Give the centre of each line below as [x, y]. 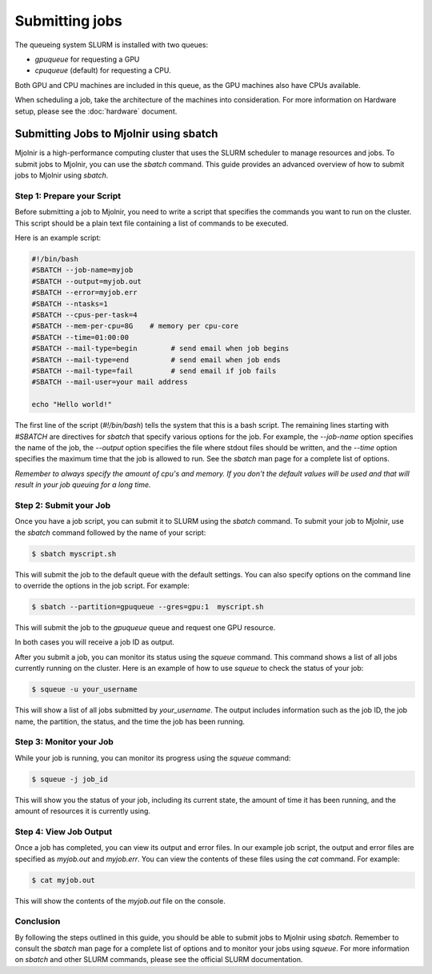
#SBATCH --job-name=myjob [82, 270]
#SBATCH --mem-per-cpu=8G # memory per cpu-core [135, 326]
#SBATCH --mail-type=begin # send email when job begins [160, 349]
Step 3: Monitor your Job [64, 742]
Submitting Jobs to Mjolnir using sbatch [116, 134]
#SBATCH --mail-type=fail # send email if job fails [154, 371]
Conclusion [38, 921]
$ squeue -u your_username [84, 689]
